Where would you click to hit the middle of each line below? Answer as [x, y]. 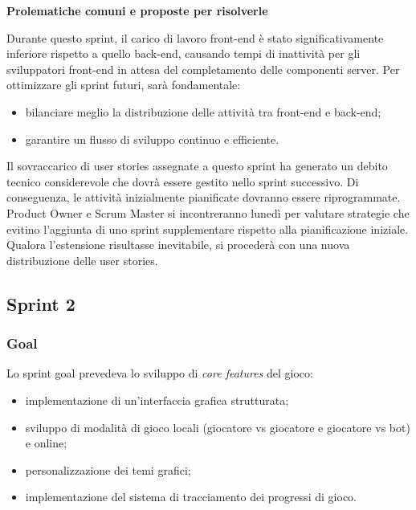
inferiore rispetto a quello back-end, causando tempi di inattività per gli [184, 53]
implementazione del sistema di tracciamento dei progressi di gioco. [191, 497]
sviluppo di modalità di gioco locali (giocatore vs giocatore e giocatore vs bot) [218, 427]
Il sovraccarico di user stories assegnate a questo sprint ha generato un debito [197, 166]
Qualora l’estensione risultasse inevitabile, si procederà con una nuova [178, 245]
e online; [46, 443]
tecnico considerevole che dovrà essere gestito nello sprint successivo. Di [183, 181]
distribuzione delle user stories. [82, 260]
